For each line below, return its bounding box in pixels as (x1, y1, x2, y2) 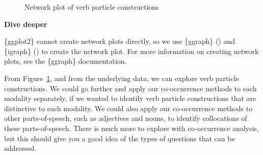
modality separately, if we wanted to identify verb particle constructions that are (4, 93, 256, 104)
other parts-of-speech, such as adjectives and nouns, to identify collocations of (4, 113, 247, 123)
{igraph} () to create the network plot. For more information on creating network (4, 45, 259, 56)
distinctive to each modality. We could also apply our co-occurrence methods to (4, 102, 253, 113)
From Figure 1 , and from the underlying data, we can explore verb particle (4, 72, 239, 83)
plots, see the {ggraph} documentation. (4, 56, 127, 66)
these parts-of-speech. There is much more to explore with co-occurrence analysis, (4, 122, 259, 133)
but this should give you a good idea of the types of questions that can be (4, 133, 235, 143)
